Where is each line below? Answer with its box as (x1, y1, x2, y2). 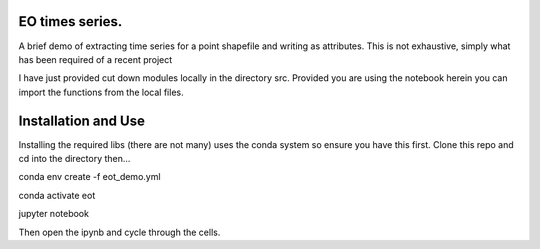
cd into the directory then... (18, 152, 131, 164)
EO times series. (18, 13, 123, 30)
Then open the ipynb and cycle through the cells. (18, 226, 221, 238)
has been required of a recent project (18, 53, 173, 65)
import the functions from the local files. (18, 86, 184, 98)
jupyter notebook (18, 208, 90, 220)
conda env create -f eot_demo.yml (18, 171, 161, 183)
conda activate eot (18, 189, 96, 201)
